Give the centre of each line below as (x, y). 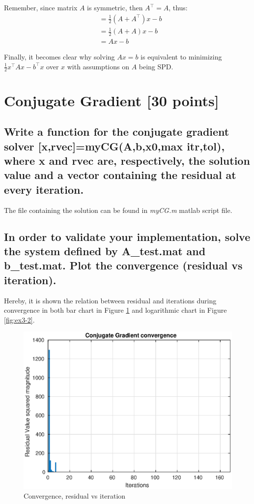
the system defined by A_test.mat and (105, 251)
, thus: (178, 7)
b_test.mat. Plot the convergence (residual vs (123, 265)
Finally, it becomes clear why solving (59, 57)
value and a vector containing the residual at (120, 175)
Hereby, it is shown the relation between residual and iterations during (110, 300)
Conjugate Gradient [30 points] (112, 100)
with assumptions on (98, 66)
